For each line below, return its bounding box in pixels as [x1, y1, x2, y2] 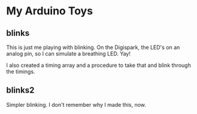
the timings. [6, 68, 35, 75]
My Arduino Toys [6, 4, 93, 18]
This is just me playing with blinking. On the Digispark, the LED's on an [6, 44, 180, 51]
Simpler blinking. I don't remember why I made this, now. [6, 101, 147, 108]
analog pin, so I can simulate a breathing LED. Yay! [6, 50, 131, 57]
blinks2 [6, 85, 35, 95]
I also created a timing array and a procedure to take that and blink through [6, 61, 192, 69]
